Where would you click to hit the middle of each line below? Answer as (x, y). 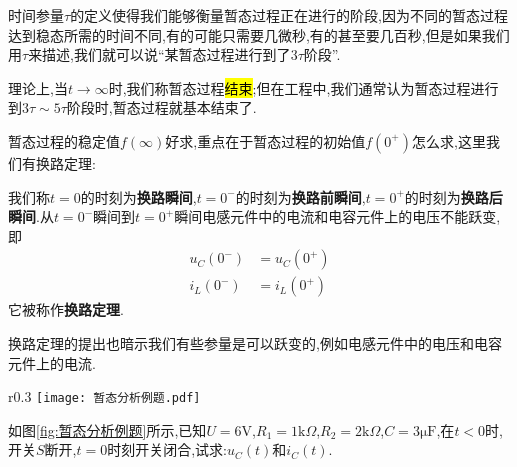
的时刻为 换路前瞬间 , (300, 196)
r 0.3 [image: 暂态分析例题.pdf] (104, 396)
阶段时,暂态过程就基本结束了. (161, 107)
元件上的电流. (52, 362)
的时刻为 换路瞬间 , (138, 196)
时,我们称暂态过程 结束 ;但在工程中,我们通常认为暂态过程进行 (303, 87)
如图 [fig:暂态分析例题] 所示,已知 (107, 429)
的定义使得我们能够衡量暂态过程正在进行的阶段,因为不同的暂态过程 (289, 15)
